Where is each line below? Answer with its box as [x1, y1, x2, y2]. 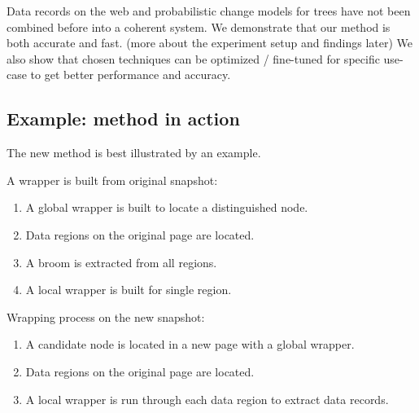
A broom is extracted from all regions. [25, 253, 217, 270]
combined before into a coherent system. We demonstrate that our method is [7, 18, 391, 35]
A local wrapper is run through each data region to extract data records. [25, 390, 389, 407]
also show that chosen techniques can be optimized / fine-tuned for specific [7, 50, 380, 67]
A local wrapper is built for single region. [25, 281, 232, 298]
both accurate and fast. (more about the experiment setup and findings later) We [7, 34, 412, 51]
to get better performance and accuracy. [30, 66, 231, 83]
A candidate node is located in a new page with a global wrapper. [25, 336, 355, 353]
